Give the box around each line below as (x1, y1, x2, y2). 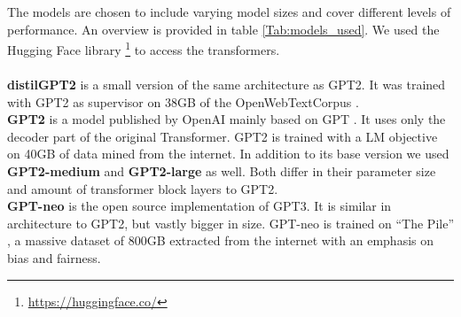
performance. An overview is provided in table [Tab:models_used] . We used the (7, 19, 440, 38)
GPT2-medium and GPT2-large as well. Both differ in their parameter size (7, 162, 436, 180)
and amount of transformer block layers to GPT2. (7, 179, 278, 197)
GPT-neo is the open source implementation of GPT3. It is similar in (7, 197, 392, 215)
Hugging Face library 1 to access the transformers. (7, 38, 280, 58)
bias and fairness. (7, 248, 101, 267)
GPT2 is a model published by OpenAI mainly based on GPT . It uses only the (7, 110, 446, 128)
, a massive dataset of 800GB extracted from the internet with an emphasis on (7, 231, 434, 250)
